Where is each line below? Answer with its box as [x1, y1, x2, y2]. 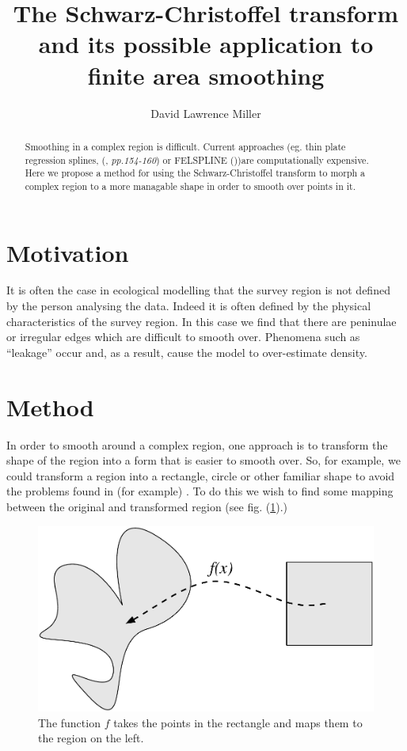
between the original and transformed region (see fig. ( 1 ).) [6, 498, 287, 514]
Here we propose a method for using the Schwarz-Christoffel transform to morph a [25, 166, 366, 180]
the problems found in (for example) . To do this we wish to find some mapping [6, 483, 394, 499]
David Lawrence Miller [150, 104, 261, 121]
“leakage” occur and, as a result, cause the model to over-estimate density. [6, 343, 367, 360]
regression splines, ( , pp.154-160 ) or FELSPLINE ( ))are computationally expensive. [25, 153, 369, 166]
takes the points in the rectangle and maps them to [113, 714, 363, 730]
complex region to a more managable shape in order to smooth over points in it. [25, 179, 356, 192]
